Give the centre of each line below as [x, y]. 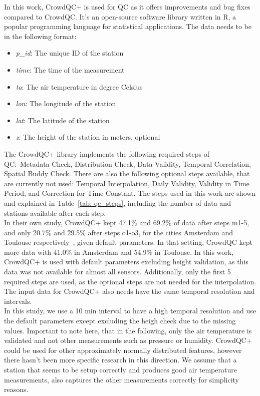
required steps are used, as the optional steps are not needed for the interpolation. [130, 281]
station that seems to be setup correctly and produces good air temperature [120, 369]
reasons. [16, 389]
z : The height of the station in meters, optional [88, 137]
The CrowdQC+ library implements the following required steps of [107, 153]
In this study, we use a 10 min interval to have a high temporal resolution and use [130, 311]
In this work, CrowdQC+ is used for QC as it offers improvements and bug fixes [127, 7]
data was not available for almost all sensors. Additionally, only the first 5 [117, 272]
